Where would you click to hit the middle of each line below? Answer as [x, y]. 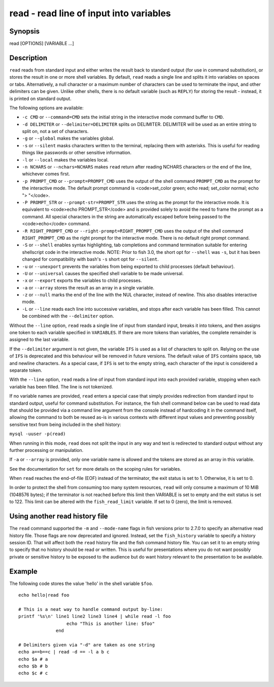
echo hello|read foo [44, 595]
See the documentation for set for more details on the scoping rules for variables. [95, 469]
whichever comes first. [46, 174]
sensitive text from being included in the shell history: [65, 424]
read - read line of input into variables [90, 13]
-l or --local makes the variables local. [65, 159]
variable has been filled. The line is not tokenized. [61, 386]
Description [28, 58]
